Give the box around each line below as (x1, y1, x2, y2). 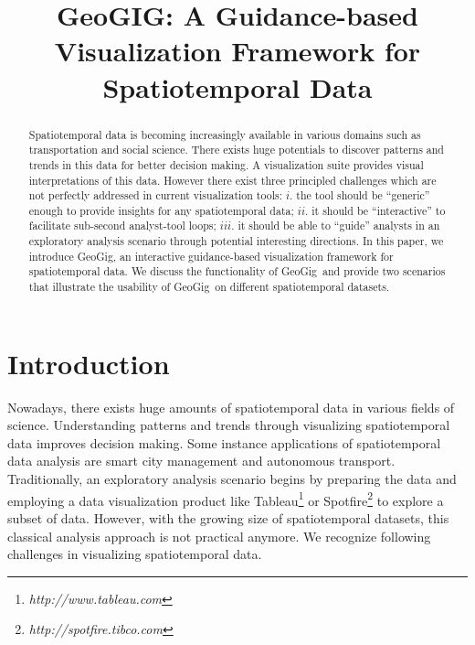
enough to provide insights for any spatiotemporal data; (28, 202, 294, 218)
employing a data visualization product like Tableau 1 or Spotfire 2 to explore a (7, 488, 444, 510)
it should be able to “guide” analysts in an (237, 218, 440, 233)
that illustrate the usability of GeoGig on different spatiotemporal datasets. (28, 279, 390, 295)
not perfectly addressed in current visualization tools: (28, 188, 283, 203)
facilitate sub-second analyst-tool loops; (28, 218, 216, 233)
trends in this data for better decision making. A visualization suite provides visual (28, 156, 424, 172)
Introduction (7, 344, 170, 382)
